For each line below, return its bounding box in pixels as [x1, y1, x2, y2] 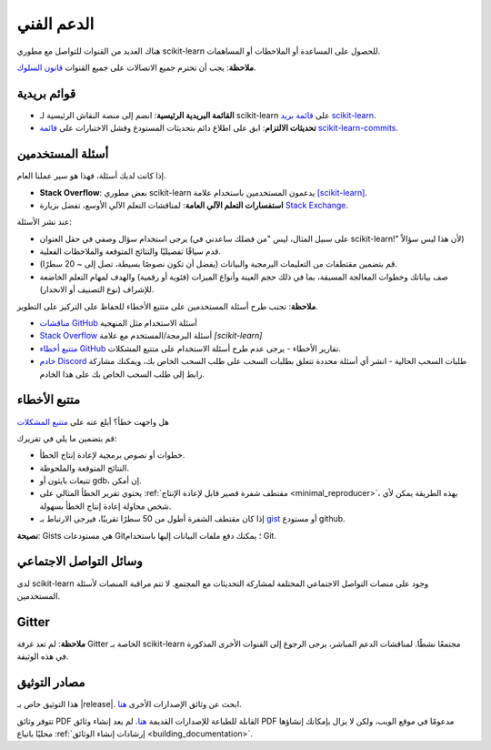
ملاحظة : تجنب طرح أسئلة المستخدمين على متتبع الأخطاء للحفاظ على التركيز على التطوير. [16, 300, 318, 311]
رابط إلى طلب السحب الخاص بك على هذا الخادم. [39, 369, 205, 380]
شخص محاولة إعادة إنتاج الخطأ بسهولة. [39, 501, 172, 512]
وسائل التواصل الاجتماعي [16, 553, 143, 569]
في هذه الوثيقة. [16, 651, 69, 662]
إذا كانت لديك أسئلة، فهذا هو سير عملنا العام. [16, 170, 167, 181]
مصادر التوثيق [16, 674, 85, 691]
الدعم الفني [16, 14, 95, 34]
